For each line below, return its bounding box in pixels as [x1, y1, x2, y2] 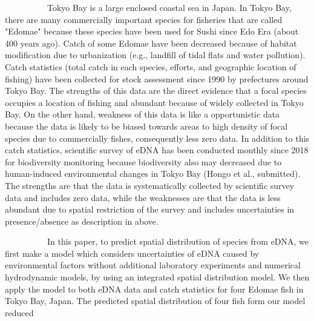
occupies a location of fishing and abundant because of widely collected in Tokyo [5, 96, 304, 108]
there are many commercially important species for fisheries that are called [5, 13, 283, 25]
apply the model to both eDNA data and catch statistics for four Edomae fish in [5, 282, 304, 295]
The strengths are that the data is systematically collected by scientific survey [5, 179, 295, 191]
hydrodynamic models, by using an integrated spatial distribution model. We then [5, 271, 310, 283]
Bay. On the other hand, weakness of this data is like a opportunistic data [5, 108, 280, 121]
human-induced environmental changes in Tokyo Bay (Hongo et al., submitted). [5, 167, 301, 180]
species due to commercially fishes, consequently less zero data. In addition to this [5, 131, 310, 144]
